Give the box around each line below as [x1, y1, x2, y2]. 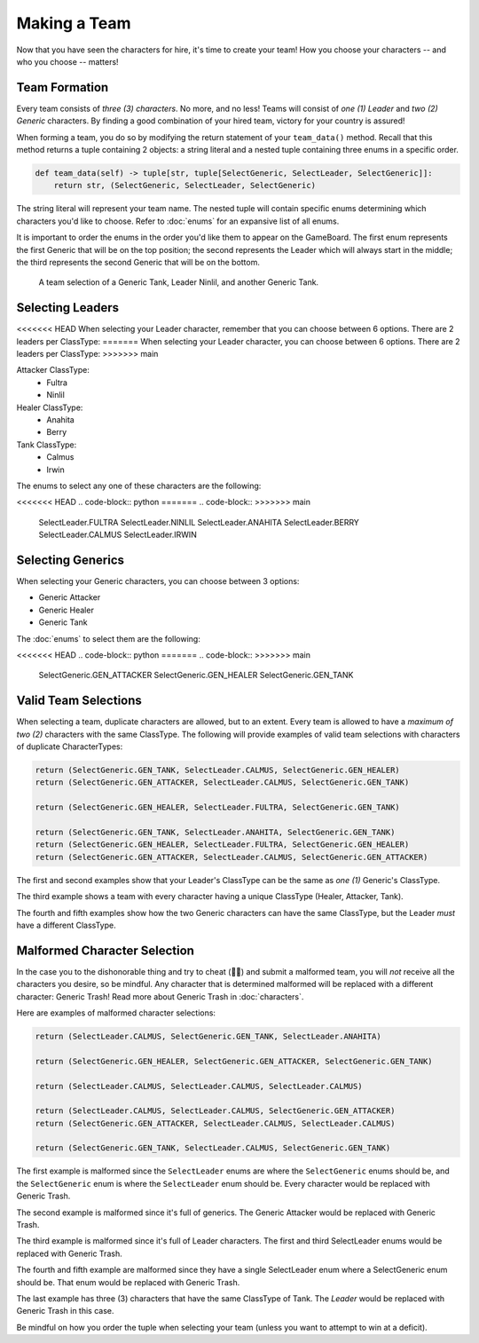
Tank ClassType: [16, 439, 77, 450]
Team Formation [16, 80, 109, 95]
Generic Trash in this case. [16, 1306, 114, 1316]
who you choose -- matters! [16, 56, 119, 67]
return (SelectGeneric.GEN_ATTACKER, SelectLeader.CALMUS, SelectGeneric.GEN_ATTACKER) [35, 852, 428, 862]
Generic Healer [38, 604, 95, 615]
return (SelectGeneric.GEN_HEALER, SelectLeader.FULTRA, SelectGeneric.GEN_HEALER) [35, 840, 410, 849]
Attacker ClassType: [16, 365, 90, 375]
